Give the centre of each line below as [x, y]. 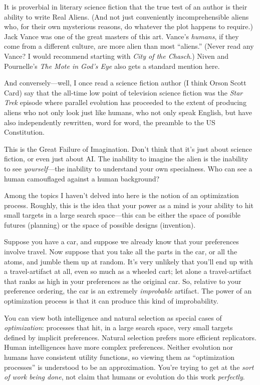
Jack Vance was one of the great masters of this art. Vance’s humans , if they [121, 36]
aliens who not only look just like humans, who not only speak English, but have [128, 112]
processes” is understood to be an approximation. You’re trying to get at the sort [129, 367]
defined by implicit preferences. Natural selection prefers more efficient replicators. [130, 337]
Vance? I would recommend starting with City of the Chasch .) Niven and [116, 56]
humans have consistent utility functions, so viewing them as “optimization [119, 357]
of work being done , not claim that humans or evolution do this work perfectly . [124, 377]
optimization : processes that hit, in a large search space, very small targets [118, 327]
